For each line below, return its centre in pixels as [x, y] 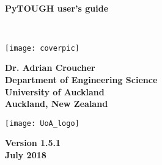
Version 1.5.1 [33, 143]
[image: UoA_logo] [42, 123]
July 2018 [26, 155]
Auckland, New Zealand [57, 104]
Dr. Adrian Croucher [50, 68]
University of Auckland [55, 91]
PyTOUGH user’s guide [57, 8]
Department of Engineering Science [81, 80]
